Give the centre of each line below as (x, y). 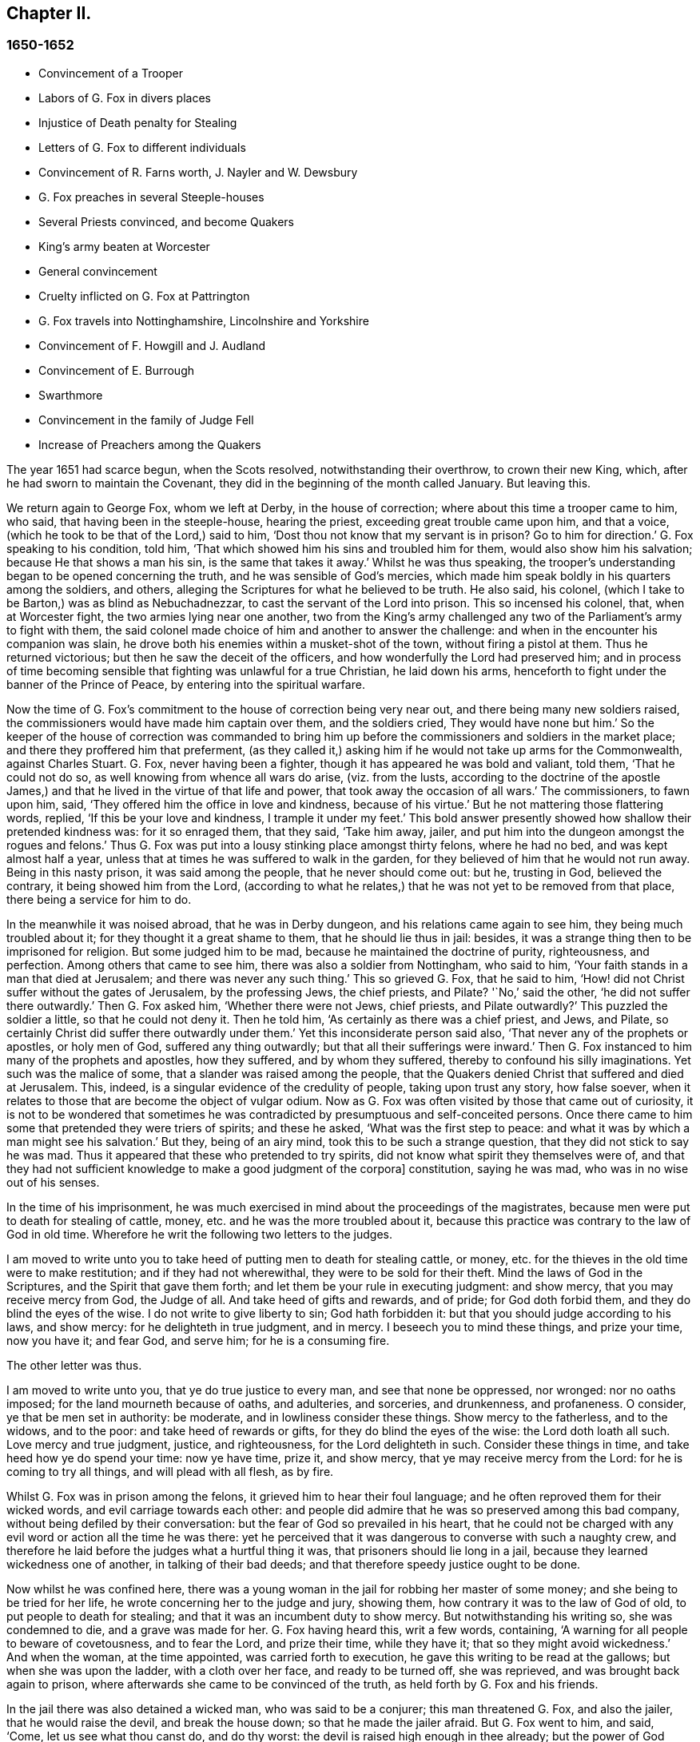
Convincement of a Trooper (111, 73)
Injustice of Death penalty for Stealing (138, 122)
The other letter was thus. (74, 1365)
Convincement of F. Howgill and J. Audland (152, 345)
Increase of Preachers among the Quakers (150, 444)
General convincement (98, 271)
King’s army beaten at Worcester (124, 246)
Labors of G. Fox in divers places (125, 97)
